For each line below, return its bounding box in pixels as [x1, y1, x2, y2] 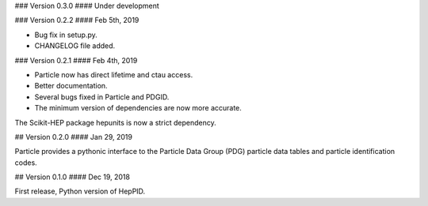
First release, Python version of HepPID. [14, 186, 146, 197]
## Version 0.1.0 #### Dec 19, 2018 [14, 172, 131, 182]
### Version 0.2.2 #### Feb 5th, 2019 [14, 16, 139, 25]
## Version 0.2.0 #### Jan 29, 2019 [14, 132, 132, 141]
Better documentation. [34, 81, 108, 91]
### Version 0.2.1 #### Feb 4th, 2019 [14, 55, 138, 65]
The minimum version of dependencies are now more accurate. [34, 103, 242, 113]
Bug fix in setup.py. [34, 30, 98, 39]
